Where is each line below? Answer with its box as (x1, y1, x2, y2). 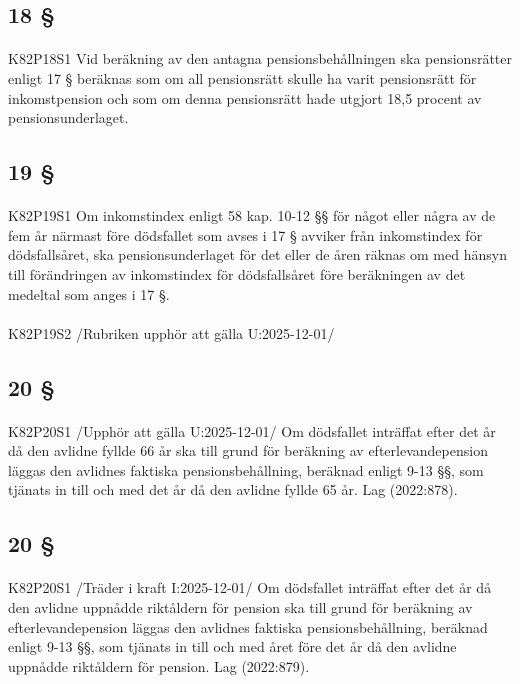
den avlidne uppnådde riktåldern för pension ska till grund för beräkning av (8, 597, 473, 617)
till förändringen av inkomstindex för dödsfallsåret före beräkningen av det (8, 263, 466, 284)
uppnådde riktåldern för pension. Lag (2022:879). (8, 655, 310, 676)
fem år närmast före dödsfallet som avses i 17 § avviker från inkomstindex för (8, 224, 483, 245)
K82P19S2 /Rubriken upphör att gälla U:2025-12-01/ (8, 322, 335, 343)
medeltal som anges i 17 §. (8, 283, 170, 304)
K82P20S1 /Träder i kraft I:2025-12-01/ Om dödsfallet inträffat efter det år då (8, 577, 492, 598)
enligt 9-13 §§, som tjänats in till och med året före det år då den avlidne (8, 636, 457, 657)
